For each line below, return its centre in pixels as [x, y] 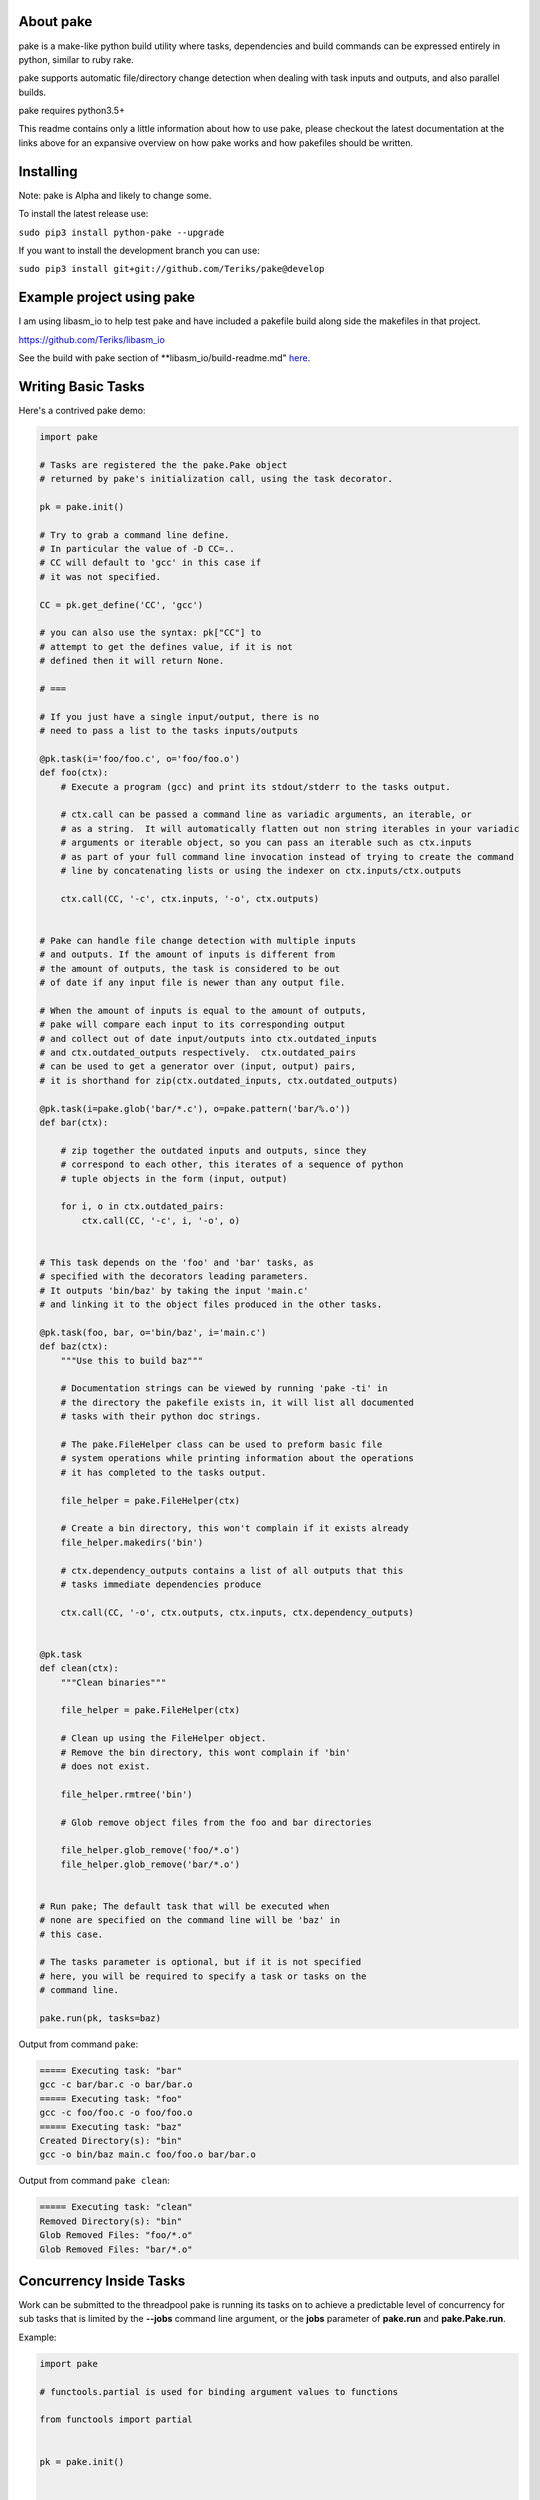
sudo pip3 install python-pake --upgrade [121, 232]
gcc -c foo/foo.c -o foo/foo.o [116, 2113]
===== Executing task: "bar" [111, 2071]
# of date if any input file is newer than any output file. [192, 983]
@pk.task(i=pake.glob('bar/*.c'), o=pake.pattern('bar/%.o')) [195, 1108]
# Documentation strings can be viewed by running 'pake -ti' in [224, 1388]
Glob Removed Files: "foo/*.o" [116, 2235]
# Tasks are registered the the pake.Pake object [163, 464]
